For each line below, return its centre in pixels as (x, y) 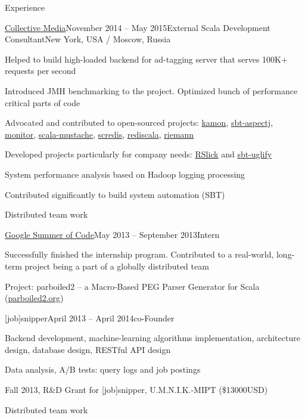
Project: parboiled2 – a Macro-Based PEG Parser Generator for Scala (132, 286)
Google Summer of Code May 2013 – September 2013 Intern (112, 234)
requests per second (41, 71)
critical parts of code (43, 102)
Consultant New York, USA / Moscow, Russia (88, 39)
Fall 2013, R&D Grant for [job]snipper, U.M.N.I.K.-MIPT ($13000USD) (136, 390)
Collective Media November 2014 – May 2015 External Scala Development (138, 27)
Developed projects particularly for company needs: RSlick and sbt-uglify (139, 154)
